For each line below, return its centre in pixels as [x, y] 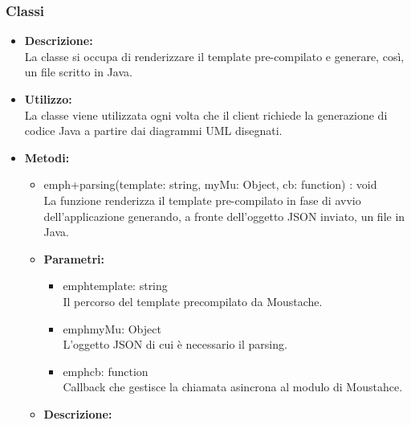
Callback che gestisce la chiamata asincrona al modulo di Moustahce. [233, 387]
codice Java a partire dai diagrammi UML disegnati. [153, 131]
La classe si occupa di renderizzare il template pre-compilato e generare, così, [214, 56]
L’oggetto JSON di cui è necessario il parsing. [175, 344]
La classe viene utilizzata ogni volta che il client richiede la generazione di [206, 114]
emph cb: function [106, 371]
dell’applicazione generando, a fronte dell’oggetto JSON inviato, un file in [224, 216]
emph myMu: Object [112, 328]
